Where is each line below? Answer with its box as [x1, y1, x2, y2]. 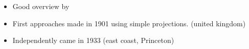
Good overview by [12, 1, 70, 11]
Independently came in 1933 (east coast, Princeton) [12, 35, 174, 45]
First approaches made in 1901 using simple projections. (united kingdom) [12, 18, 246, 28]
